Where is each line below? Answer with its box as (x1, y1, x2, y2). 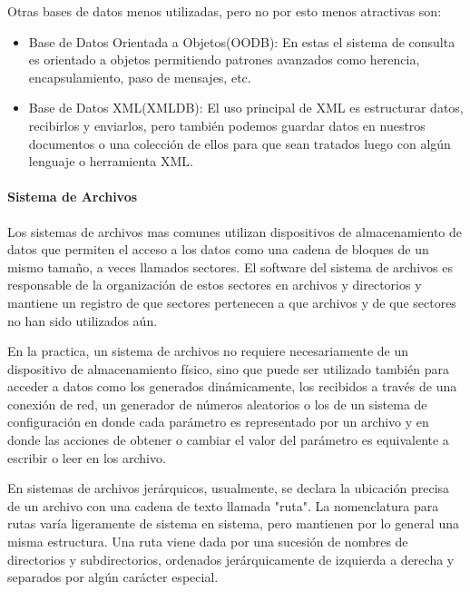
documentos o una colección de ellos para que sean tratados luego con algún (28, 133, 451, 153)
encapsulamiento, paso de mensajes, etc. (28, 67, 251, 86)
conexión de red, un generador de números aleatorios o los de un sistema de (7, 394, 427, 413)
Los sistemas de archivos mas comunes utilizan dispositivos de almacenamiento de (7, 222, 463, 241)
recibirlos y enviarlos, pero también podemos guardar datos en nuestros (28, 115, 426, 134)
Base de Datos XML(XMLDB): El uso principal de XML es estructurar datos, (28, 98, 464, 117)
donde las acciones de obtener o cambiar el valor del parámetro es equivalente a (7, 430, 449, 449)
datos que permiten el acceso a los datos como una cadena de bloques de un (7, 240, 429, 259)
